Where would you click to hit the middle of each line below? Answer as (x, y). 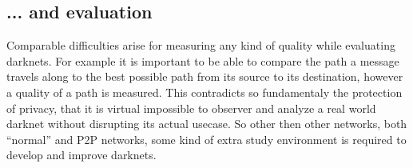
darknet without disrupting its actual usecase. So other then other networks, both (207, 124)
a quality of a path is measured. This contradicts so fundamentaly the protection (205, 92)
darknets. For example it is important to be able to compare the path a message (203, 60)
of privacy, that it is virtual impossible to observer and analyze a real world (191, 108)
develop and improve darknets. (81, 155)
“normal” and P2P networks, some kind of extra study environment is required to (206, 139)
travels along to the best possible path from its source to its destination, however (205, 76)
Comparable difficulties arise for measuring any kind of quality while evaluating (201, 45)
